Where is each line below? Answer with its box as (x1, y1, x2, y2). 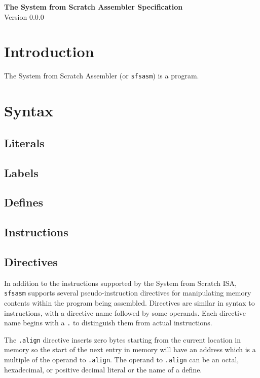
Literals (4, 135, 45, 150)
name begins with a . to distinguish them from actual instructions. (4, 317, 212, 328)
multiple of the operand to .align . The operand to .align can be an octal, (4, 354, 239, 365)
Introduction (4, 41, 94, 62)
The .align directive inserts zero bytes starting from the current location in (4, 334, 241, 345)
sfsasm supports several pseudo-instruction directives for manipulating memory (4, 287, 251, 298)
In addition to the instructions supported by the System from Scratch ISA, (4, 277, 237, 288)
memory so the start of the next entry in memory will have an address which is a (4, 344, 256, 355)
